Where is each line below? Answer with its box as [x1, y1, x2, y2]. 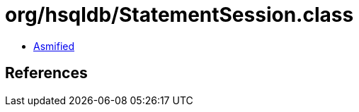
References [5, 64, 88, 82]
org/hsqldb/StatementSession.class [5, 3, 354, 27]
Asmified [33, 39, 75, 52]
